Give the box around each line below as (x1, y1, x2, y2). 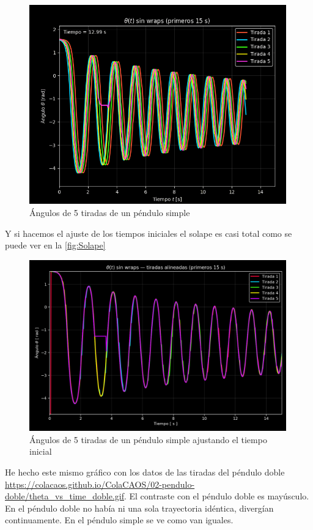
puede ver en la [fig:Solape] (5, 239, 106, 252)
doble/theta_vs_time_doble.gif (5, 490, 124, 502)
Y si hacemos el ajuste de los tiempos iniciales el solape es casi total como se (5, 226, 292, 239)
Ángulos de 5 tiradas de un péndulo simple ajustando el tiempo (29, 433, 267, 446)
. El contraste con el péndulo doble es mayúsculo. (123, 490, 309, 502)
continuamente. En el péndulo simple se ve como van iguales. (5, 513, 234, 526)
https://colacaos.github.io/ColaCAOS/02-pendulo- (5, 477, 195, 490)
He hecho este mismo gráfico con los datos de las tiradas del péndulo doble (5, 466, 285, 479)
